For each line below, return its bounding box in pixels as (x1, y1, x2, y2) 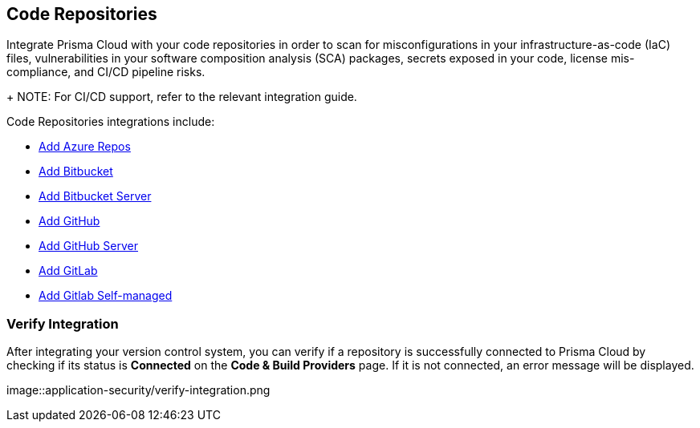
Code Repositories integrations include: (6, 115, 215, 129)
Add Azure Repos (39, 139, 131, 154)
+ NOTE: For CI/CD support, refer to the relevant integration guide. (6, 90, 357, 104)
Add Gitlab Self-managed (39, 289, 173, 303)
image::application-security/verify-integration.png (6, 383, 271, 398)
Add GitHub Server (39, 239, 139, 253)
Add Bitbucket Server (39, 189, 152, 204)
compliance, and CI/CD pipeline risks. (6, 65, 206, 79)
